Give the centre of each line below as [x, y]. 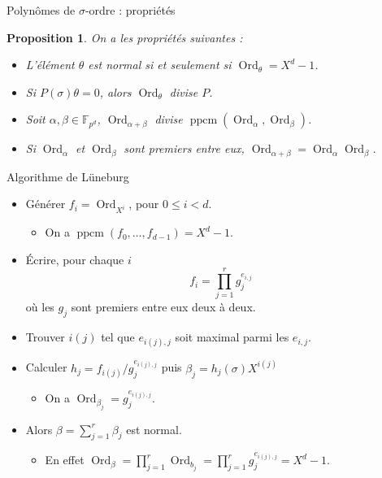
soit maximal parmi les [232, 337]
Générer [46, 204]
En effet [65, 460]
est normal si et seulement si [160, 65]
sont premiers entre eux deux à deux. [163, 307]
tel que [118, 337]
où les [40, 307]
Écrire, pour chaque [75, 259]
